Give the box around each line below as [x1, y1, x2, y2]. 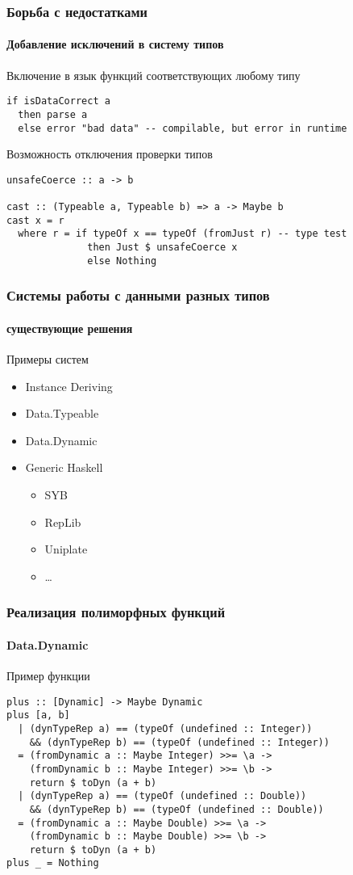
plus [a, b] [6, 709, 70, 721]
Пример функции [6, 667, 90, 684]
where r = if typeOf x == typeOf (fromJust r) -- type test [18, 228, 347, 240]
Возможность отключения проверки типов [6, 145, 213, 162]
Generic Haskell [25, 459, 103, 476]
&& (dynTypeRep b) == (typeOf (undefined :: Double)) [29, 803, 324, 815]
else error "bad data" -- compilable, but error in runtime [18, 122, 347, 134]
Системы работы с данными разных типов [6, 285, 270, 305]
